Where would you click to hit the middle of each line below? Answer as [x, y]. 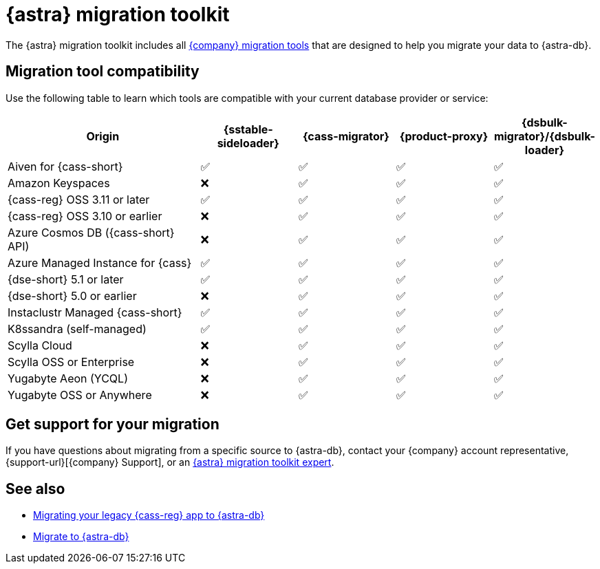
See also [35, 489]
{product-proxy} [444, 136]
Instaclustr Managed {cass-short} [95, 312]
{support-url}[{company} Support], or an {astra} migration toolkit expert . [170, 462]
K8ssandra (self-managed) [77, 329]
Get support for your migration [112, 425]
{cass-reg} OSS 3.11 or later [79, 199]
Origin [103, 136]
